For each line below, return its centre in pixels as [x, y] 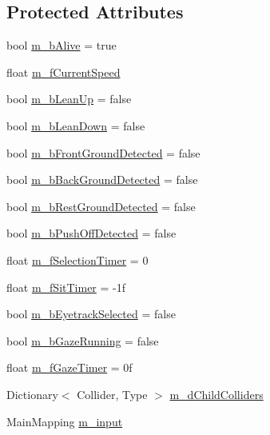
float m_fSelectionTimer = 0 [77, 259]
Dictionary [32, 394]
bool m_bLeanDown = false [76, 125]
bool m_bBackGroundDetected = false [102, 180]
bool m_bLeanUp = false [69, 99]
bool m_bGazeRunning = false [83, 340]
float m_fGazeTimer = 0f [69, 367]
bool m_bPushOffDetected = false [91, 233]
